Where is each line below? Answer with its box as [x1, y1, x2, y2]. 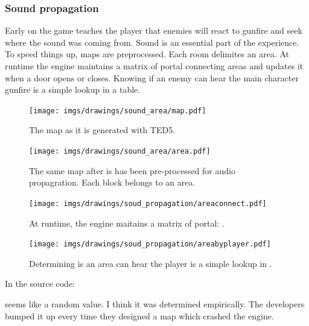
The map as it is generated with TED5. [29, 124, 176, 136]
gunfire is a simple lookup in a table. [5, 83, 141, 96]
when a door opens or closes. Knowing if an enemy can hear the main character [5, 71, 299, 84]
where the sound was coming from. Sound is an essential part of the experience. [5, 36, 299, 48]
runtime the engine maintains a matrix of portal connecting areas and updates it [5, 60, 304, 72]
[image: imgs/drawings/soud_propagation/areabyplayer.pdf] [29, 240, 271, 249]
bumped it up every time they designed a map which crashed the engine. [5, 309, 274, 322]
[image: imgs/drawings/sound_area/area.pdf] [29, 147, 211, 156]
